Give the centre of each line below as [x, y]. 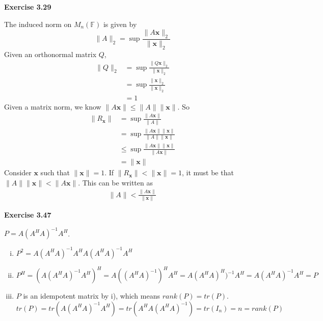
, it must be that [208, 172]
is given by [120, 24]
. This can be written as [115, 182]
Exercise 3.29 [28, 7]
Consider [18, 172]
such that [55, 172]
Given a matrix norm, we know [53, 106]
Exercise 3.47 [28, 215]
